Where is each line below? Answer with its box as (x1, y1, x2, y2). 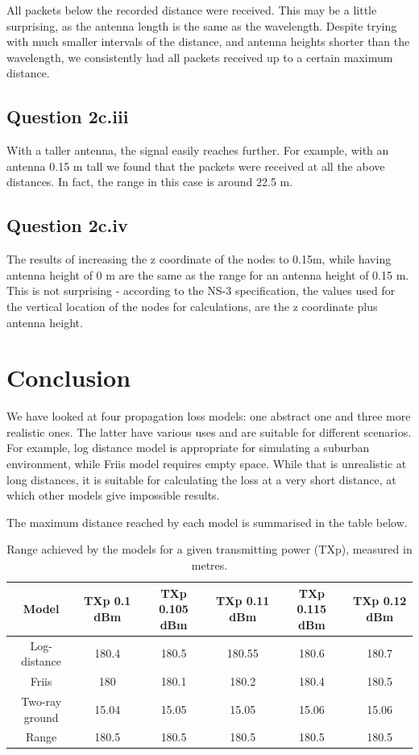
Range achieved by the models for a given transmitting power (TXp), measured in (6, 541, 413, 558)
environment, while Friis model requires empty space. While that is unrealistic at (6, 455, 407, 472)
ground (23, 708, 59, 725)
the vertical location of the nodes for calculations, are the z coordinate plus (6, 297, 378, 314)
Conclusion (6, 361, 131, 394)
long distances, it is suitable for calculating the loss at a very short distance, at (6, 471, 396, 487)
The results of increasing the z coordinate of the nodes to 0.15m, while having (6, 251, 392, 268)
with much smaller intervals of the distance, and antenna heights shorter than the (6, 33, 410, 50)
